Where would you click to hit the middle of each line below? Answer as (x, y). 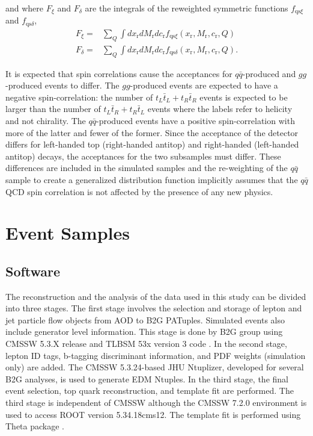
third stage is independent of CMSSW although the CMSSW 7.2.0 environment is (156, 403)
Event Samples (68, 233)
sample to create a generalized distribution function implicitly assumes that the (152, 179)
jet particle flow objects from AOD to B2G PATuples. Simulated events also (145, 319)
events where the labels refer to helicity (220, 109)
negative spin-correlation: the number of (79, 97)
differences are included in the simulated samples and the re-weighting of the (147, 168)
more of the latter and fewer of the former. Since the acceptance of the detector (152, 132)
